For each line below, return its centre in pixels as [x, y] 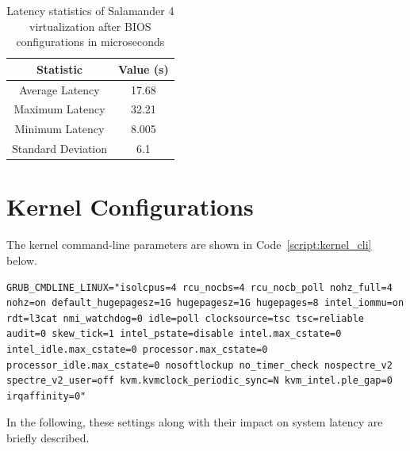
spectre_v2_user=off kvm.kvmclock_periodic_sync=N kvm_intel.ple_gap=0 [199, 381]
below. [22, 260]
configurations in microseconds [90, 42]
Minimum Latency [59, 129]
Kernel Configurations [130, 206]
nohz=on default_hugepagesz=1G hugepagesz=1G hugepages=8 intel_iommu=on [205, 303]
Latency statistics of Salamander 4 [90, 10]
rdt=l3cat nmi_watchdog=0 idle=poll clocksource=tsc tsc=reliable [186, 318]
